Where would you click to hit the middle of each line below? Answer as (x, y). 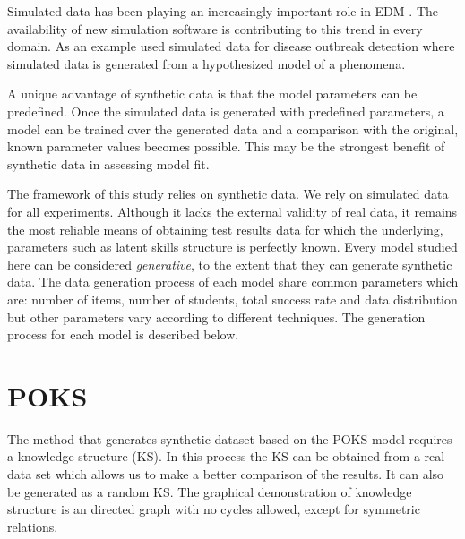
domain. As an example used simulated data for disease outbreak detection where (231, 46)
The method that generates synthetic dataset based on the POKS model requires (230, 438)
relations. (33, 526)
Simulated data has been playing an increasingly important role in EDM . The (223, 11)
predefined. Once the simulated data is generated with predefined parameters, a (226, 111)
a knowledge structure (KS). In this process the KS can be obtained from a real (226, 456)
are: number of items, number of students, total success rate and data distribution (232, 299)
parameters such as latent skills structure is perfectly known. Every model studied (232, 247)
